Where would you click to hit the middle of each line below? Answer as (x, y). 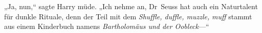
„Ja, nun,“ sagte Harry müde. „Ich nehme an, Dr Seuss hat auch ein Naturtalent (131, 6)
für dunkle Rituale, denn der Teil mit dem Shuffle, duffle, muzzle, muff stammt (128, 16)
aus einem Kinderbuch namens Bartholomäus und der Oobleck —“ (107, 26)
